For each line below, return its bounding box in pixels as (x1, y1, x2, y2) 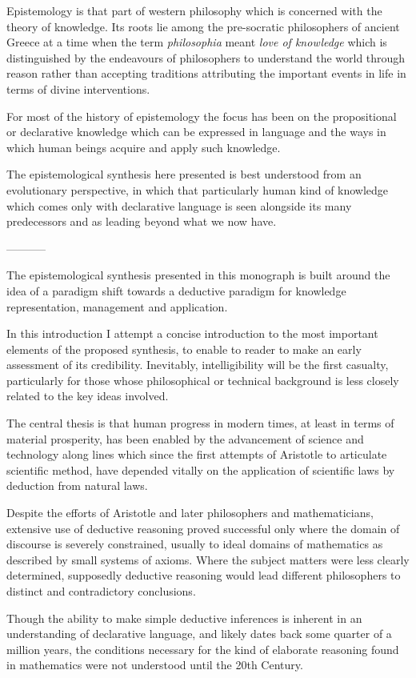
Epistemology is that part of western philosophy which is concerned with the (6, 2, 382, 18)
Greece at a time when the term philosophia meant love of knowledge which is (6, 34, 387, 50)
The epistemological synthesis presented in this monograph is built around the (6, 267, 390, 283)
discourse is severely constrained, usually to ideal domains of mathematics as (6, 536, 383, 552)
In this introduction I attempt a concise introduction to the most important (6, 325, 378, 342)
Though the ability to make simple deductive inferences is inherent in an (6, 609, 362, 626)
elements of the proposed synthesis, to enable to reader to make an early (6, 340, 362, 357)
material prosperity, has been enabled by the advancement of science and (6, 430, 364, 447)
